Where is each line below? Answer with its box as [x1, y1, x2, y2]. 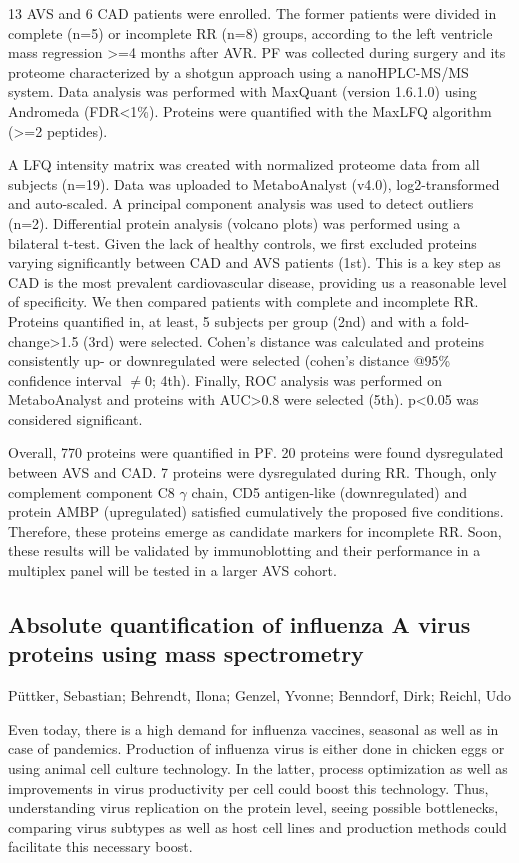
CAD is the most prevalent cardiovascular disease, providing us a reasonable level [8, 271, 507, 292]
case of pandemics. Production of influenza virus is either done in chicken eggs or [8, 738, 505, 759]
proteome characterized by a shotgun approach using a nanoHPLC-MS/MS [8, 61, 469, 82]
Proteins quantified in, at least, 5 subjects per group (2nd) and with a [8, 310, 437, 331]
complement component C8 [8, 481, 175, 502]
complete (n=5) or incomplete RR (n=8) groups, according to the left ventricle [8, 22, 493, 43]
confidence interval [8, 369, 122, 390]
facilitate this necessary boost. [8, 836, 193, 857]
